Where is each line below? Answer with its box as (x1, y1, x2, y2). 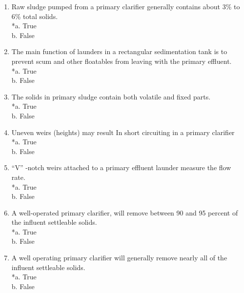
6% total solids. (11, 11, 58, 21)
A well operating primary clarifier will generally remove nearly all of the (11, 253, 227, 263)
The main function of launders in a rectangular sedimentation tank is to (11, 46, 227, 57)
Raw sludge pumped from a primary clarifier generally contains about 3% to (11, 1, 240, 11)
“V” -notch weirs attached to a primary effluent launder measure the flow (11, 162, 231, 173)
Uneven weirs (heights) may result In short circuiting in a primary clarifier (11, 127, 235, 137)
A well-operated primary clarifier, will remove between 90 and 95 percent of (11, 207, 238, 217)
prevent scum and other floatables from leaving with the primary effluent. (11, 56, 232, 66)
